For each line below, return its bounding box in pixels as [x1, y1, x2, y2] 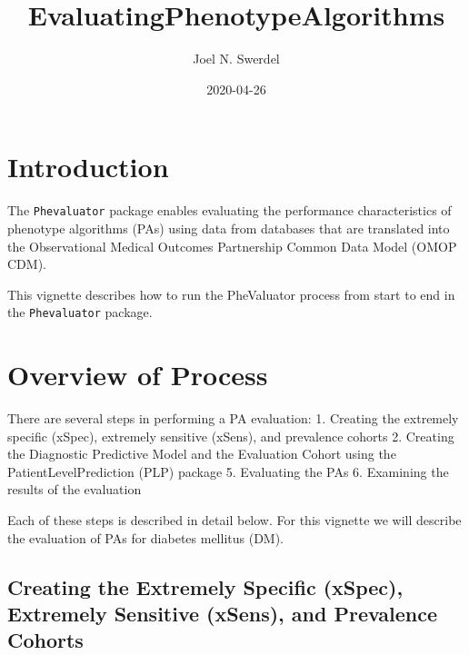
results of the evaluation [7, 480, 142, 499]
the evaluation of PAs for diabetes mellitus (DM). [7, 528, 284, 547]
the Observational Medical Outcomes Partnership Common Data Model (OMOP [7, 236, 457, 255]
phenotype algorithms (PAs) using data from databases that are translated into [7, 218, 450, 237]
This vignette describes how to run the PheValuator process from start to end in [7, 284, 455, 303]
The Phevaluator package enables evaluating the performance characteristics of [7, 201, 452, 220]
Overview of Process [7, 356, 268, 393]
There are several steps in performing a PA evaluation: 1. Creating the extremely [7, 409, 459, 428]
